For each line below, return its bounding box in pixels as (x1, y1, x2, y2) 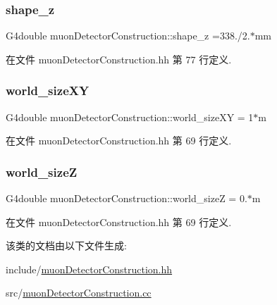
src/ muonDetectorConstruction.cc (6, 285, 152, 300)
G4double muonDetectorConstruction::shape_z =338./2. (6, 28, 250, 43)
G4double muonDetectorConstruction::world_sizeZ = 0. (6, 191, 247, 206)
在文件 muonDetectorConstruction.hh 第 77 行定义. (6, 51, 232, 66)
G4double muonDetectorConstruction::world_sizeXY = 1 (6, 109, 254, 124)
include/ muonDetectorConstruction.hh (6, 261, 173, 276)
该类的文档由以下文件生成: (6, 238, 127, 253)
